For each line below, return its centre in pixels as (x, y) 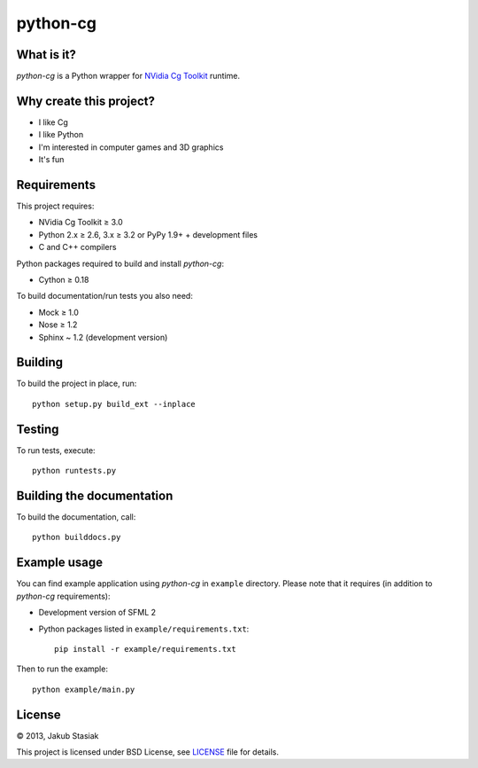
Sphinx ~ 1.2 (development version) (103, 337)
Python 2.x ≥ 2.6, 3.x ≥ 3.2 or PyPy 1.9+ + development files (148, 234)
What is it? (46, 55)
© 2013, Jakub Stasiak (58, 735)
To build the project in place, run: (77, 384)
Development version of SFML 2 (97, 613)
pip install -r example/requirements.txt (145, 649)
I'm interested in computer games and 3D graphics (131, 147)
